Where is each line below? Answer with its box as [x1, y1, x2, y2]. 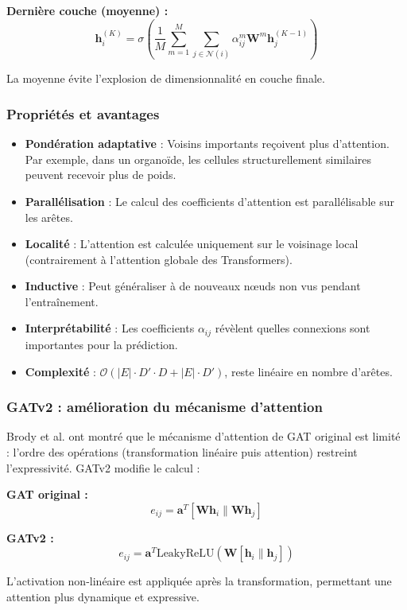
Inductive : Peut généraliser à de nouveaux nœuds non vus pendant [25, 278, 361, 294]
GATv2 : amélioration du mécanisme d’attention [6, 397, 323, 417]
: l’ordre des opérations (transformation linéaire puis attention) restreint [6, 443, 358, 460]
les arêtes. [25, 208, 73, 225]
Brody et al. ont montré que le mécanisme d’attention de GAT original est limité [6, 428, 401, 445]
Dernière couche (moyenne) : [6, 2, 169, 18]
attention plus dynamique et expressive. [6, 588, 200, 604]
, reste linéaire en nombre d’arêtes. [224, 363, 393, 379]
